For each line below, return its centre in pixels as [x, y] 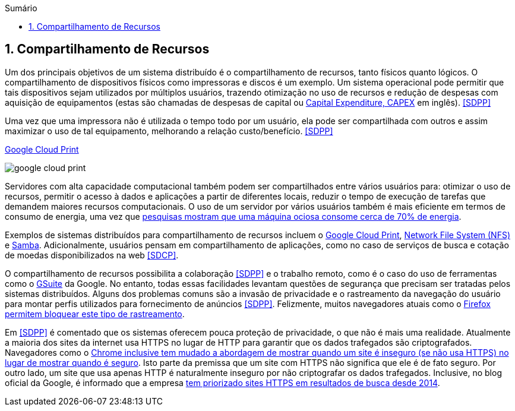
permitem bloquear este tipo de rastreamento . [95, 314]
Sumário [21, 8]
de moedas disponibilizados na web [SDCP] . [92, 255]
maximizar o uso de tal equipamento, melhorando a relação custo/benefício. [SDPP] [169, 131]
